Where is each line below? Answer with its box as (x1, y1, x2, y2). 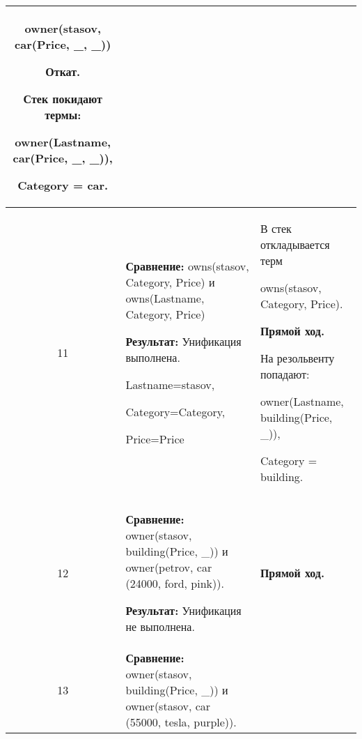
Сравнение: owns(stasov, (125, 258, 249, 274)
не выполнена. (125, 618, 195, 634)
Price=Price (125, 431, 184, 447)
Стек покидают (23, 91, 102, 107)
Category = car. (17, 177, 109, 193)
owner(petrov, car (125, 559, 212, 575)
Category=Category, (125, 404, 226, 420)
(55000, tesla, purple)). (125, 714, 237, 730)
